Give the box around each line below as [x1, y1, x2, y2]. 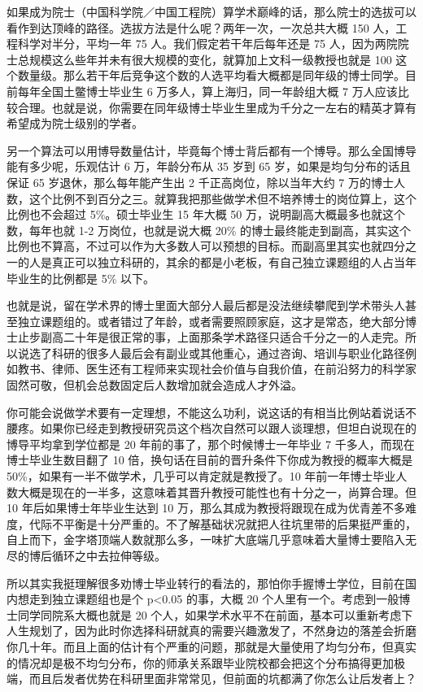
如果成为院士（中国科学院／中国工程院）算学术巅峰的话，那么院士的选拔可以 [7, 3, 416, 20]
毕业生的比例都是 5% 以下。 [7, 269, 155, 286]
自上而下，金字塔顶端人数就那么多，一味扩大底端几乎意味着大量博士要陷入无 [7, 531, 416, 548]
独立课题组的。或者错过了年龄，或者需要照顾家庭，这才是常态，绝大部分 [17, 312, 405, 329]
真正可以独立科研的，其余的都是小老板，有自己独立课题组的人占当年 [51, 253, 416, 270]
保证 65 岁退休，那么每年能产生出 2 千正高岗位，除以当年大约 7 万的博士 [7, 173, 394, 190]
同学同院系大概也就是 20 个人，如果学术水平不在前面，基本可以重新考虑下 [17, 606, 413, 623]
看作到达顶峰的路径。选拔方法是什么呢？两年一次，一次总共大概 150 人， [7, 19, 396, 36]
